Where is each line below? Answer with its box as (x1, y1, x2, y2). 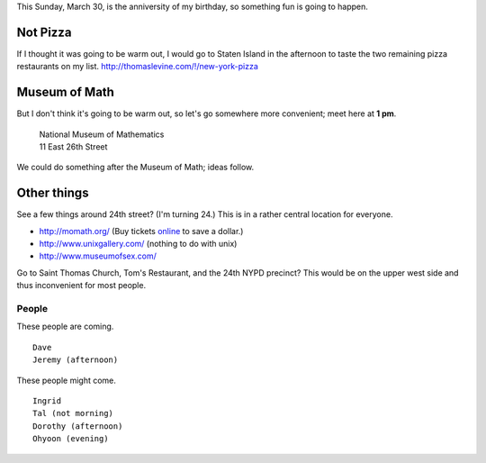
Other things (16, 186, 89, 201)
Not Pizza (16, 24, 72, 40)
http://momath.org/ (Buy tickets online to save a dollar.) (39, 225, 244, 236)
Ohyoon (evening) (32, 433, 109, 444)
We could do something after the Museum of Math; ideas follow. (16, 162, 255, 173)
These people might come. (16, 375, 117, 386)
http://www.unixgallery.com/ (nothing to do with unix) (39, 239, 238, 250)
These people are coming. (16, 321, 114, 332)
